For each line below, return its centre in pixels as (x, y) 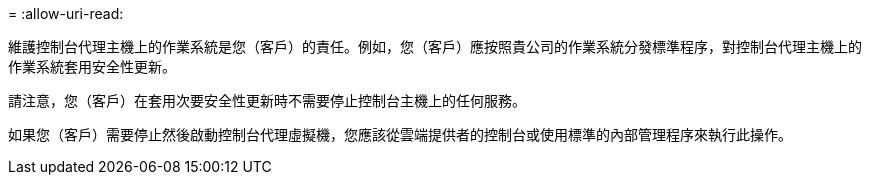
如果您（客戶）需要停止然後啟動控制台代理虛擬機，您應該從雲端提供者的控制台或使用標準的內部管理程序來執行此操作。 (400, 134)
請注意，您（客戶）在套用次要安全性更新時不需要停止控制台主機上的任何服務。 (267, 100)
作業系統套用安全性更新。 (92, 66)
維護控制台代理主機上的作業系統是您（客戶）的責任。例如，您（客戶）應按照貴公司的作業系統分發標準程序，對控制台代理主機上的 (435, 46)
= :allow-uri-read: (66, 13)
